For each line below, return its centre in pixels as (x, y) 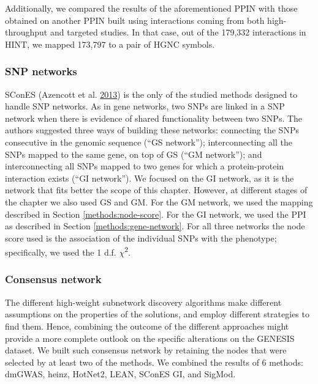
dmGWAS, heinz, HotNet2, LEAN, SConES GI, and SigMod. (120, 374)
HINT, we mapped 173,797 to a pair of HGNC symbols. (110, 44)
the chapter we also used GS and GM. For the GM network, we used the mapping (159, 201)
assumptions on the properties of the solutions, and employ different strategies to (157, 314)
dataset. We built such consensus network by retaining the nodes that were (146, 350)
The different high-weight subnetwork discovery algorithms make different (143, 302)
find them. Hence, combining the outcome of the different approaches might (147, 326)
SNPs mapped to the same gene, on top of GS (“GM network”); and (134, 154)
